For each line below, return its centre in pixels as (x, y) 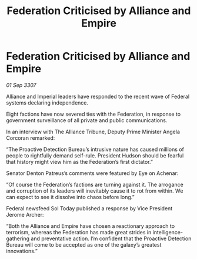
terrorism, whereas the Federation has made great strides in (79, 232)
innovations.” (22, 251)
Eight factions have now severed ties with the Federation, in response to (94, 114)
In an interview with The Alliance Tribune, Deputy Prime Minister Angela (93, 132)
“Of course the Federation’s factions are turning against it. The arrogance (95, 184)
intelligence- (168, 232)
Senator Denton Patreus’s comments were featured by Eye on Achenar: (92, 173)
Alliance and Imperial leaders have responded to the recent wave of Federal (98, 96)
